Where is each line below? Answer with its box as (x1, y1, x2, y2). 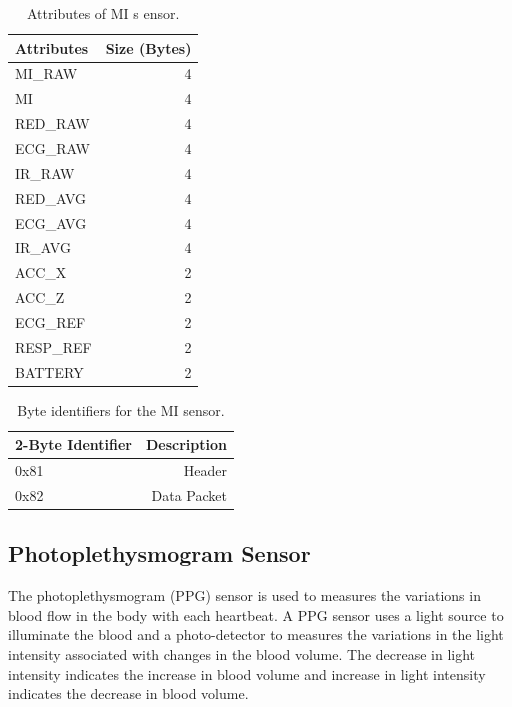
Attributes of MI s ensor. (27, 3, 180, 23)
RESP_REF (15, 336, 92, 357)
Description (145, 434, 227, 455)
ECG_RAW (15, 137, 90, 158)
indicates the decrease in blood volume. (8, 683, 249, 704)
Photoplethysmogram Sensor (8, 538, 311, 569)
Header (183, 460, 227, 481)
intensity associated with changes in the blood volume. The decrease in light (8, 644, 476, 665)
